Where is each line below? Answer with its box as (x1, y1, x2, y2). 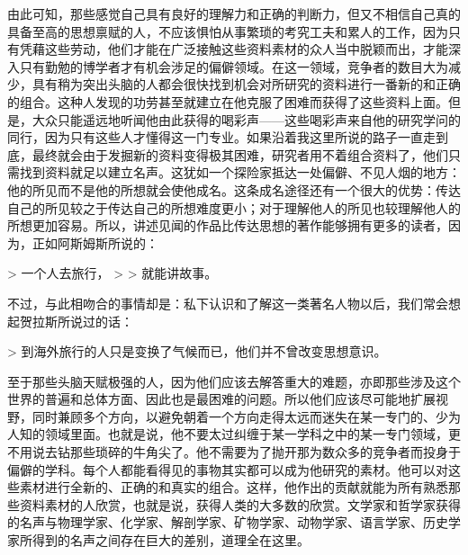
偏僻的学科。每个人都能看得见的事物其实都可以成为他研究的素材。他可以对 (7, 460, 448, 479)
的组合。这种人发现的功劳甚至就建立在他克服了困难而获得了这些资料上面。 (7, 92, 448, 111)
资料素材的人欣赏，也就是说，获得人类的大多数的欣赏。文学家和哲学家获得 (19, 495, 461, 514)
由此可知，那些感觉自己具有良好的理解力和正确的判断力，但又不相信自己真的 (7, 4, 461, 22)
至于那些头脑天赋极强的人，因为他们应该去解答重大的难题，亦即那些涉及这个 (7, 371, 461, 390)
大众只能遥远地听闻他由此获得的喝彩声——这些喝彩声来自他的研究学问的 (31, 110, 461, 129)
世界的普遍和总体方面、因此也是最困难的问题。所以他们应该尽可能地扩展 (7, 389, 436, 408)
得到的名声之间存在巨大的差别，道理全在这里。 (31, 531, 310, 550)
